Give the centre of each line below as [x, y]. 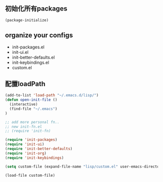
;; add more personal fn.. [32, 122]
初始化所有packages [36, 9]
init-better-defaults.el [33, 57]
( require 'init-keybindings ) [34, 158]
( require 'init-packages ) [31, 140]
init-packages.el [28, 47]
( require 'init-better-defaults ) [39, 149]
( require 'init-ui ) [25, 144]
